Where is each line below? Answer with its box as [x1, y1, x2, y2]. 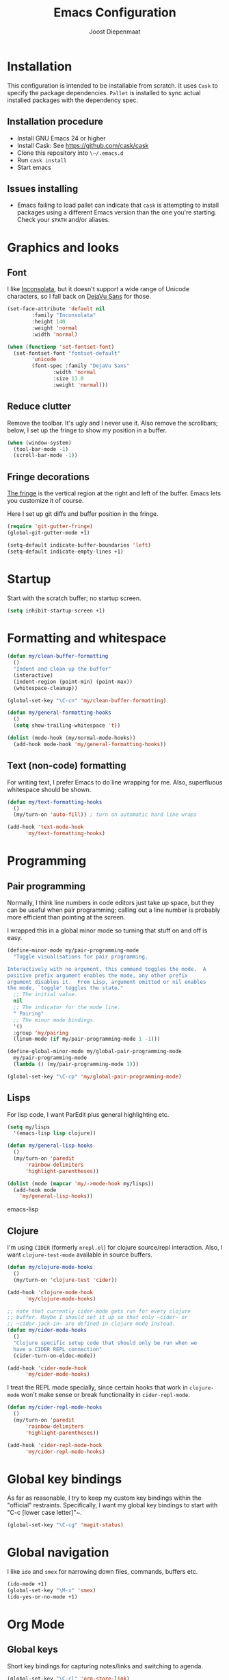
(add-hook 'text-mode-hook [7, 824, 84, 830]
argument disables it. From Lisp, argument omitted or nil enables [7, 978, 206, 985]
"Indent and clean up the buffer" [13, 666, 111, 673]
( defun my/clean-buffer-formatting [7, 653, 109, 660]
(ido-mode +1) [7, 1581, 48, 1588]
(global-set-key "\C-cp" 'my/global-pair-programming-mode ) [7, 1073, 183, 1080]
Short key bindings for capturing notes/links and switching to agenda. [7, 1662, 204, 1670]
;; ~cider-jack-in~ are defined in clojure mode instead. [7, 1320, 176, 1327]
